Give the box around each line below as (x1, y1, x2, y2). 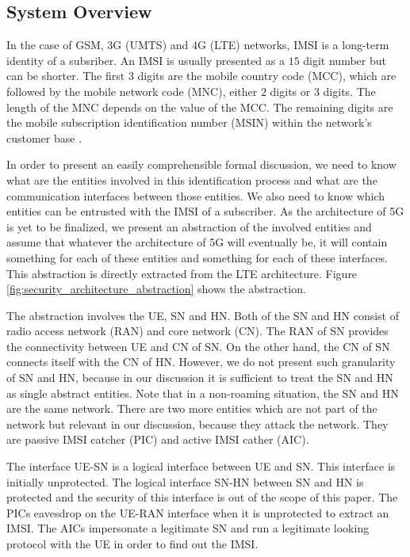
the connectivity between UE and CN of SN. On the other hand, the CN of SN (6, 338, 390, 354)
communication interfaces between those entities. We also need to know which (6, 187, 385, 204)
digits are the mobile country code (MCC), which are (137, 67, 397, 84)
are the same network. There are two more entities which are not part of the (6, 400, 377, 417)
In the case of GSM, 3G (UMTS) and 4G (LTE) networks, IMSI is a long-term (6, 36, 389, 53)
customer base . (6, 129, 82, 146)
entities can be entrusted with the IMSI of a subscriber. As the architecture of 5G (6, 203, 404, 219)
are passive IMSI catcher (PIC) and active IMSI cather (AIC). (6, 431, 309, 448)
